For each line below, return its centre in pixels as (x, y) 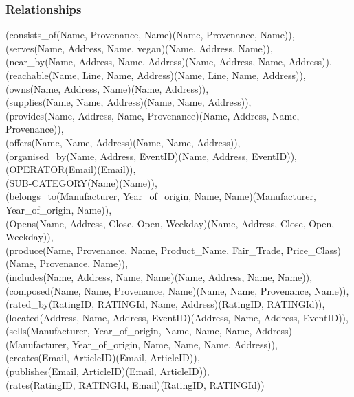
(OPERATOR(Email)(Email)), (71, 169)
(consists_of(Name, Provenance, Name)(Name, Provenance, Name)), (150, 35)
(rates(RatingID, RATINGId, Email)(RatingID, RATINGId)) (135, 384)
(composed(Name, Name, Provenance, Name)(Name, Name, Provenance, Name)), (177, 290)
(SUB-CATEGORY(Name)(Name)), (81, 182)
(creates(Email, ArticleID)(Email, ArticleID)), (103, 358)
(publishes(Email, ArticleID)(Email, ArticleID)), (108, 371)
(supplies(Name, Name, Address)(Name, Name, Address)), (129, 102)
